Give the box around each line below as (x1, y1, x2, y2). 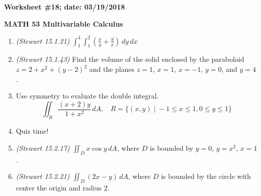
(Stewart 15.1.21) (16, 35, 70, 46)
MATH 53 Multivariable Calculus (4, 18, 123, 29)
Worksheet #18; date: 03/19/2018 (4, 2, 125, 12)
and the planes (89, 64, 135, 74)
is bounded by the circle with (161, 171, 251, 181)
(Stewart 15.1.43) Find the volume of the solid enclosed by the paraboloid (16, 54, 244, 64)
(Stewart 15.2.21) (16, 171, 70, 181)
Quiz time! (16, 126, 49, 136)
